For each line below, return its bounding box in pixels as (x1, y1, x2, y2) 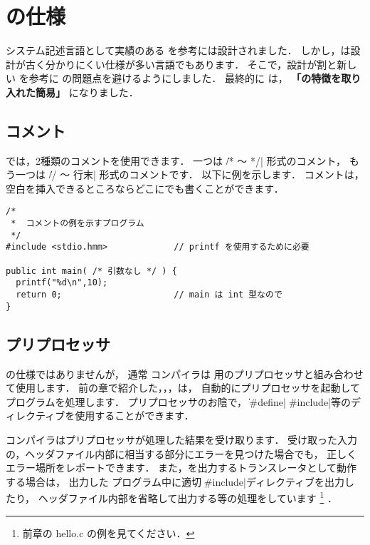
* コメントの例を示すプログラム (11, 218, 144, 229)
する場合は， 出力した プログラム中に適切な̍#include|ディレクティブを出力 (6, 474, 345, 489)
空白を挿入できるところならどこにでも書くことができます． (6, 180, 284, 195)
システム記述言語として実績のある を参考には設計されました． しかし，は (6, 43, 351, 58)
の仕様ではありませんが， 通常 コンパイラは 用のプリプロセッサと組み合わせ (6, 366, 364, 381)
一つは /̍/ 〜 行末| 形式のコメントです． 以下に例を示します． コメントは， (15, 167, 364, 182)
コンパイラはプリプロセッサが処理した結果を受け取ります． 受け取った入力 (6, 432, 358, 447)
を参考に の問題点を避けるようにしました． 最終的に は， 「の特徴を (18, 71, 342, 86)
